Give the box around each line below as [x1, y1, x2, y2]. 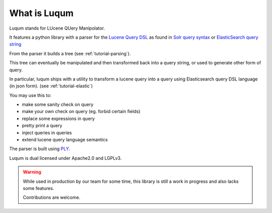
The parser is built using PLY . [9, 146, 71, 152]
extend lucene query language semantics [22, 137, 108, 143]
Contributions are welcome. [23, 194, 81, 200]
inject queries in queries [22, 130, 72, 136]
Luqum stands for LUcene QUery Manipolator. [9, 25, 105, 31]
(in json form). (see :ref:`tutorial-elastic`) [9, 83, 93, 89]
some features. [23, 185, 54, 191]
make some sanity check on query [22, 101, 94, 108]
